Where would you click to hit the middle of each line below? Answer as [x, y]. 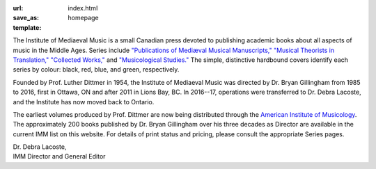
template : [27, 27]
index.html [83, 8]
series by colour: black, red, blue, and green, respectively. [96, 70]
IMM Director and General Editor [59, 156]
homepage [83, 18]
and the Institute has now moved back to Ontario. [84, 102]
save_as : [26, 18]
